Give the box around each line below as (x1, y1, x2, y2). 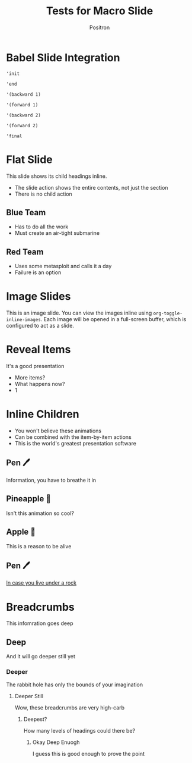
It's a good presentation (6, 363, 65, 370)
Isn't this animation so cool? (6, 510, 74, 517)
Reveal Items (6, 343, 71, 356)
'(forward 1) (6, 102, 39, 108)
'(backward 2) (6, 112, 41, 118)
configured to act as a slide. (6, 322, 74, 329)
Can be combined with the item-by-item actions (14, 434, 132, 441)
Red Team (6, 247, 44, 257)
